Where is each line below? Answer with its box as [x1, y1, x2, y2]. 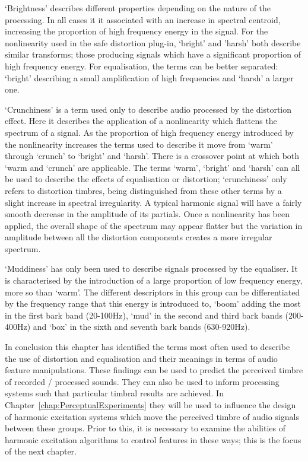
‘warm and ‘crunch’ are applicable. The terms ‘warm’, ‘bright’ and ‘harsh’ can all [5, 161, 300, 173]
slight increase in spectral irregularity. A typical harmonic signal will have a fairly [5, 196, 302, 208]
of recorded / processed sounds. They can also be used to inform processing [5, 375, 280, 387]
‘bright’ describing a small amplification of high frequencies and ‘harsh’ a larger [5, 71, 294, 84]
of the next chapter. [5, 445, 77, 457]
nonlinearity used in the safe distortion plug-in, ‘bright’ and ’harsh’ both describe [5, 36, 301, 49]
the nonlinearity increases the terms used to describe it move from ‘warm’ [5, 138, 273, 150]
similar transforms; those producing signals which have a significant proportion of [5, 48, 301, 61]
